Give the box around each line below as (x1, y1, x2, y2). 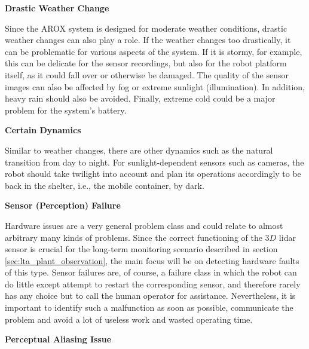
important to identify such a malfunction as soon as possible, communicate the (5, 301, 293, 314)
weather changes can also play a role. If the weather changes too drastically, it (5, 33, 291, 46)
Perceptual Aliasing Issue (5, 333, 112, 345)
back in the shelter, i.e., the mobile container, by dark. (5, 179, 204, 191)
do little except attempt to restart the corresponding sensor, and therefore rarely (5, 277, 301, 290)
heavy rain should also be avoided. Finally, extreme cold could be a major (5, 92, 276, 105)
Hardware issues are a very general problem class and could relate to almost (5, 219, 283, 231)
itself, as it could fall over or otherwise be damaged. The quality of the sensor (5, 68, 289, 81)
